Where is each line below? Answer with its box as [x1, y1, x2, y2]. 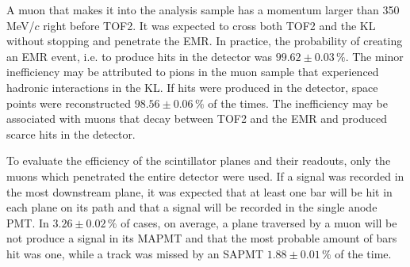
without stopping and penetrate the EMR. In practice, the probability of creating [6, 32, 403, 49]
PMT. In [6, 214, 49, 231]
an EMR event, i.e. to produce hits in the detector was [6, 48, 273, 64]
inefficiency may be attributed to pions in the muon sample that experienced [6, 63, 379, 80]
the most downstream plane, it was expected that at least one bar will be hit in [6, 183, 393, 200]
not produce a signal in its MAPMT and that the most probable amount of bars [6, 230, 397, 246]
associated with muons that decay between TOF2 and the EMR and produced [6, 110, 387, 127]
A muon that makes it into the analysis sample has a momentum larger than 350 [6, 2, 400, 17]
